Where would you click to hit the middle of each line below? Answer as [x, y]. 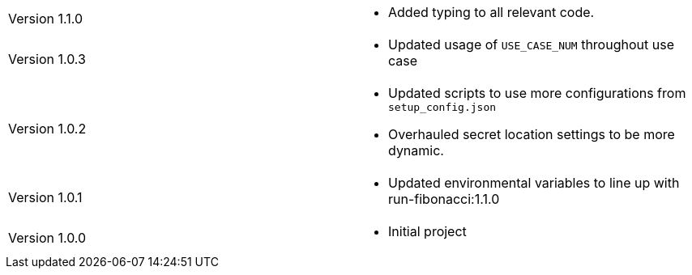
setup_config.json [442, 107]
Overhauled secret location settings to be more [532, 134]
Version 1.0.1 [45, 197]
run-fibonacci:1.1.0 [444, 199]
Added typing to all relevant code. [491, 12]
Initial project [427, 231]
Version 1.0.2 [47, 128]
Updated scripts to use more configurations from [537, 93]
